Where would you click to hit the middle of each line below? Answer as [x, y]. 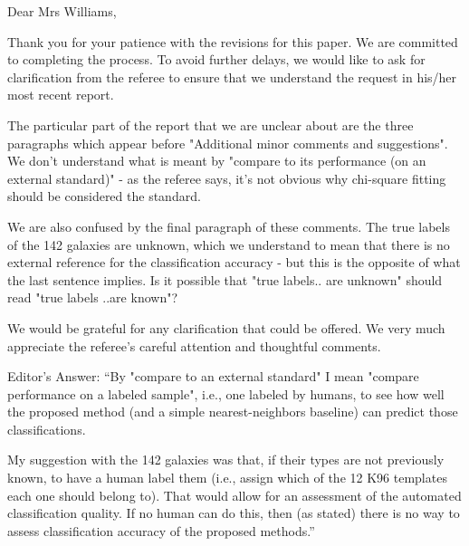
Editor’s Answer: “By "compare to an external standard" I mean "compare [213, 376]
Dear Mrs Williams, [62, 11]
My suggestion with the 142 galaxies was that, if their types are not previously [226, 460]
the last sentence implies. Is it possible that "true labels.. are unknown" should [225, 279]
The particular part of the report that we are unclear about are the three [211, 125]
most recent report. [61, 95]
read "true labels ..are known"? [93, 297]
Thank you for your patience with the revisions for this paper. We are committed [233, 41]
